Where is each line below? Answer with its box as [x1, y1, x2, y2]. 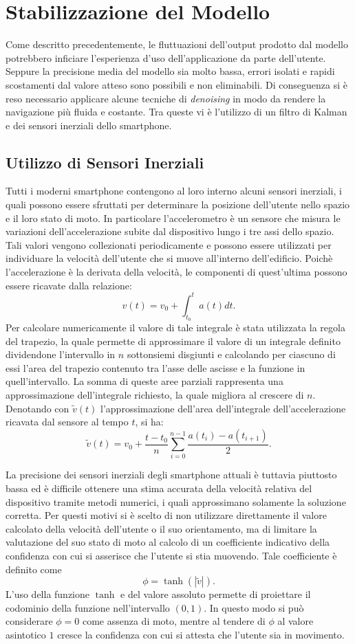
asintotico [6, 627, 46, 641]
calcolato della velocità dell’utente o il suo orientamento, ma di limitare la [6, 521, 317, 535]
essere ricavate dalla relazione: [6, 278, 132, 292]
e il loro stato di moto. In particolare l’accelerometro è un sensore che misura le [6, 210, 341, 225]
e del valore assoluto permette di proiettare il [120, 587, 311, 601]
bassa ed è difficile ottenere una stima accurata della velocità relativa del [6, 481, 312, 496]
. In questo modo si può [204, 600, 304, 614]
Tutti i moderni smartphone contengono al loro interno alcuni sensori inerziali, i [6, 184, 342, 198]
